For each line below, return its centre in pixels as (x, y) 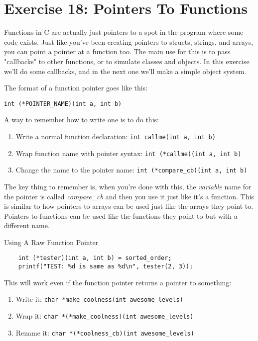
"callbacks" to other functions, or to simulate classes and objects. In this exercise (127, 61)
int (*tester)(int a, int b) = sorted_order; (95, 258)
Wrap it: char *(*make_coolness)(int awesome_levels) (105, 316)
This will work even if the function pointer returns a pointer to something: (118, 282)
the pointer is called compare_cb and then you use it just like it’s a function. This (129, 196)
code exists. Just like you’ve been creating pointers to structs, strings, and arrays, (129, 42)
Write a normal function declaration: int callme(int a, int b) (116, 136)
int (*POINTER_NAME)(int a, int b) (63, 104)
